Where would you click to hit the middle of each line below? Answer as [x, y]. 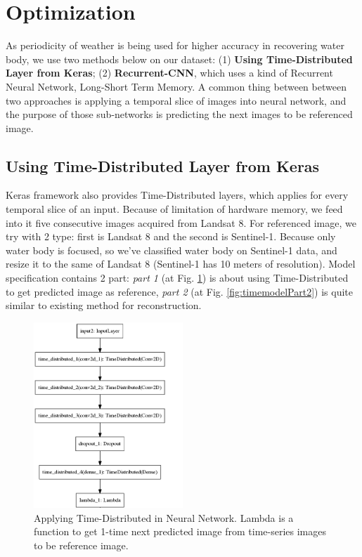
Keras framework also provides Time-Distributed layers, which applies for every [177, 195]
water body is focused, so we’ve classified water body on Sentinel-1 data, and [172, 250]
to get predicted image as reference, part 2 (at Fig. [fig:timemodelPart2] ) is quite [179, 291]
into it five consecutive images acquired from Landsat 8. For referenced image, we [181, 222]
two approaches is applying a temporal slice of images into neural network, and [176, 100]
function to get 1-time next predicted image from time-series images [180, 531]
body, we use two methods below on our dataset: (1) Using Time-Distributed [179, 59]
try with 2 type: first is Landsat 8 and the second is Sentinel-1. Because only [171, 236]
